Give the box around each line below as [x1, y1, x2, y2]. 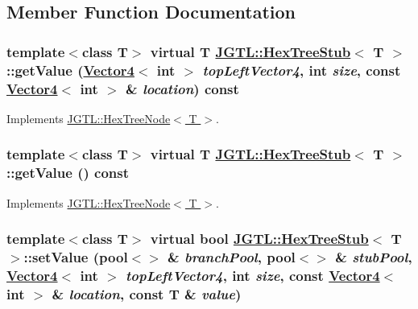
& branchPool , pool [168, 247, 296, 267]
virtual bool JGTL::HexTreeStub [150, 229, 369, 249]
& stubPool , [335, 247, 412, 267]
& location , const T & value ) [52, 283, 242, 303]
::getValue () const [6, 163, 129, 183]
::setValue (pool [23, 247, 128, 267]
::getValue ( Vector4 [6, 60, 135, 80]
